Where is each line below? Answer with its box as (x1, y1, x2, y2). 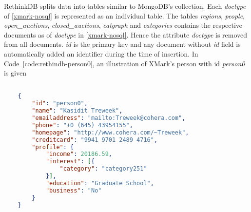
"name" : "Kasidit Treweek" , (32, 107, 123, 115)
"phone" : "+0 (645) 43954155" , (32, 121, 133, 129)
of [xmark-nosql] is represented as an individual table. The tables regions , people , (4, 10, 245, 20)
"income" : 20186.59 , (45, 151, 112, 158)
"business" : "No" (45, 187, 102, 194)
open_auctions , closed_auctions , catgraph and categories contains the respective (4, 20, 243, 30)
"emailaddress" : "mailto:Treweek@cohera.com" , (32, 115, 186, 122)
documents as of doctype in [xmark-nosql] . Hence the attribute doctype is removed (4, 29, 248, 39)
